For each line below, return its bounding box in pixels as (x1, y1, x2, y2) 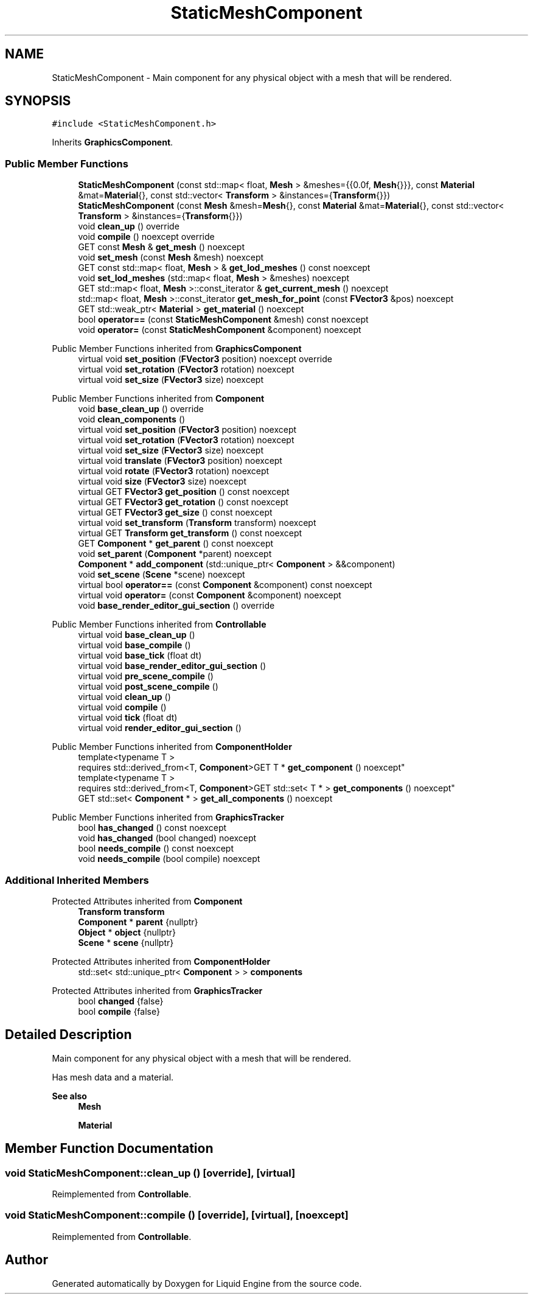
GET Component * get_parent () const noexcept (78, 538, 274, 549)
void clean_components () (78, 414, 186, 425)
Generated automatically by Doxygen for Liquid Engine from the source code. (52, 1278, 362, 1289)
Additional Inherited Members (5, 874, 149, 886)
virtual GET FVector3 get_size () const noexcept (78, 507, 273, 518)
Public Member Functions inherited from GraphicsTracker (52, 812, 284, 823)
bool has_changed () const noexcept (78, 822, 227, 833)
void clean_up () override (78, 221, 179, 232)
